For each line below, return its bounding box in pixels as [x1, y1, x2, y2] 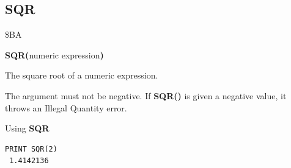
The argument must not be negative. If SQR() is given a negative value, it [5, 89, 287, 102]
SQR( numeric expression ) [5, 48, 104, 61]
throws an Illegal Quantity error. [5, 101, 127, 114]
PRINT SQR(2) [5, 144, 57, 153]
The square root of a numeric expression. [5, 69, 158, 82]
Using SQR [5, 122, 50, 135]
